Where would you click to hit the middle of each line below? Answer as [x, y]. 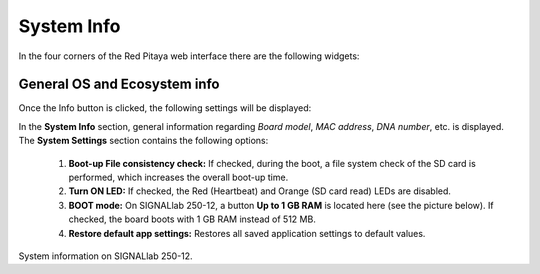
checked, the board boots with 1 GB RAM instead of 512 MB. [192, 219]
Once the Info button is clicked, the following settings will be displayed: [165, 108]
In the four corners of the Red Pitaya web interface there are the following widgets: [189, 56]
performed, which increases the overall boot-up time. [178, 177]
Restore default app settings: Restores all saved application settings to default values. [247, 233]
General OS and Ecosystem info [119, 84]
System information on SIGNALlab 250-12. [106, 256]
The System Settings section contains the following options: [143, 141]
